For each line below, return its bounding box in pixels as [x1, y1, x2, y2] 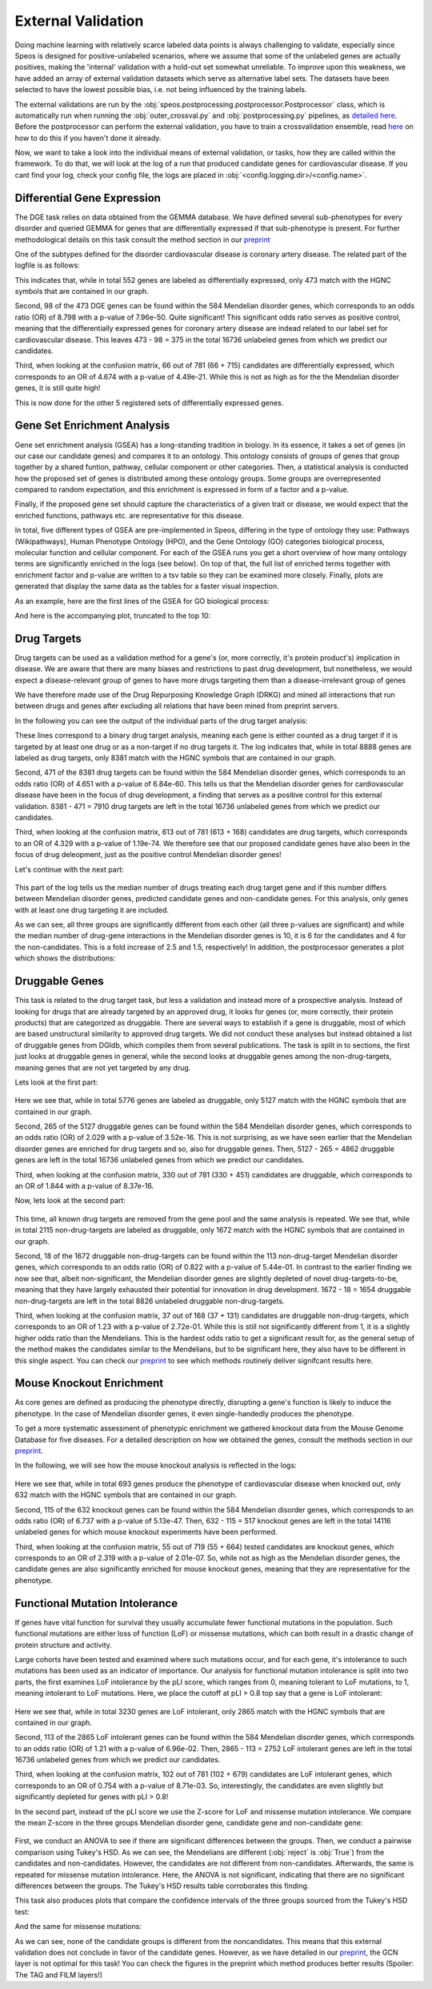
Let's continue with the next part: [14, 864, 124, 874]
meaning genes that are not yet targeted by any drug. [14, 1062, 191, 1073]
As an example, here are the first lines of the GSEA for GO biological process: [14, 596, 270, 606]
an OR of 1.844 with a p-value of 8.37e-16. [14, 1182, 154, 1191]
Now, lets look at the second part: [14, 1196, 126, 1206]
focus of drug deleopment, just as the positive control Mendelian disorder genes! [14, 850, 282, 860]
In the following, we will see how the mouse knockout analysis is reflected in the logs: [14, 1460, 297, 1470]
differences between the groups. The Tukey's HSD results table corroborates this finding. [14, 1881, 310, 1890]
